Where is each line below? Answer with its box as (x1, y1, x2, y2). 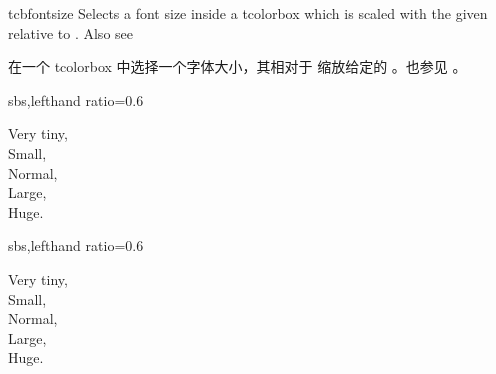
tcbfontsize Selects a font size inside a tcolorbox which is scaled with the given (8, 3, 488, 23)
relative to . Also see (8, 22, 133, 43)
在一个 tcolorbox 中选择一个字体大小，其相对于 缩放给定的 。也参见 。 (8, 56, 467, 77)
